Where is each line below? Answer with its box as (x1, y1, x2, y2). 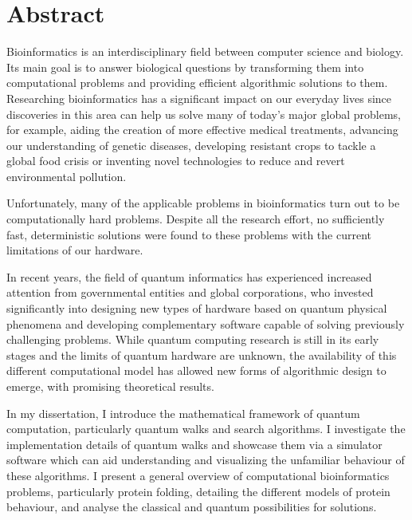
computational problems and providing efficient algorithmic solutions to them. (6, 74, 388, 91)
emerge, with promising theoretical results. (6, 378, 214, 394)
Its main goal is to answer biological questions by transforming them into (6, 58, 364, 75)
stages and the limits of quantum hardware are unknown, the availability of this (6, 346, 397, 363)
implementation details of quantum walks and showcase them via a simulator (6, 435, 383, 452)
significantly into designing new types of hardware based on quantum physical (6, 300, 387, 317)
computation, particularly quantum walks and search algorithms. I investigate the (6, 420, 406, 437)
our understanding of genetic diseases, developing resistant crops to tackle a (6, 136, 376, 153)
